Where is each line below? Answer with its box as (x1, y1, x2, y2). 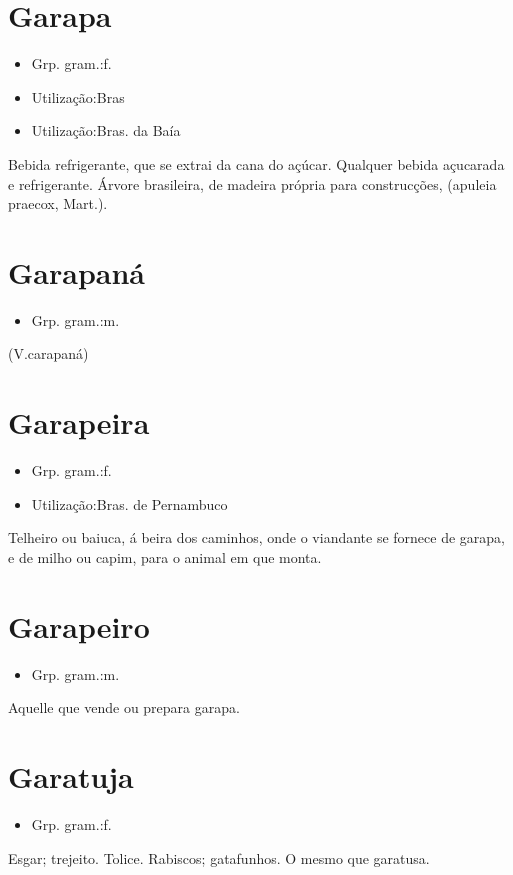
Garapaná (8, 251, 145, 292)
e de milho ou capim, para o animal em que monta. (8, 546, 322, 567)
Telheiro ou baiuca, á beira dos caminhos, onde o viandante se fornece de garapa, (8, 527, 505, 548)
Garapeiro (8, 605, 150, 646)
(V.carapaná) (8, 343, 89, 364)
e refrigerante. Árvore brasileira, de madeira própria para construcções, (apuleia (8, 173, 497, 194)
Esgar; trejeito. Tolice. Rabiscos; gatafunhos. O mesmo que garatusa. (8, 847, 430, 868)
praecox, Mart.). (8, 193, 108, 214)
